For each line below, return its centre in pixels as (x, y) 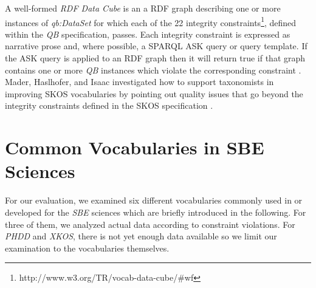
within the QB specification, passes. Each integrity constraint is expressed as (148, 34)
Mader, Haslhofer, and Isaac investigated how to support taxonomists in (139, 82)
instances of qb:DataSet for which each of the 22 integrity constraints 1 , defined (151, 21)
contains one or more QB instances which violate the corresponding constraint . (153, 70)
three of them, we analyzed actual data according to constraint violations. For (150, 224)
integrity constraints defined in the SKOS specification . (109, 105)
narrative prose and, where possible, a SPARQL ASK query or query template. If (156, 46)
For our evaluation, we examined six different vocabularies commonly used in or (154, 200)
